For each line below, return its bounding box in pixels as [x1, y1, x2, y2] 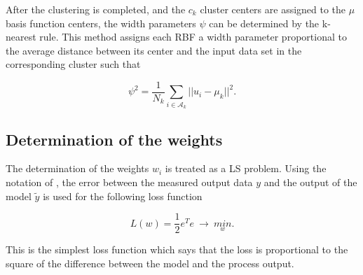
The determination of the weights [6, 161, 149, 176]
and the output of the [263, 174, 357, 189]
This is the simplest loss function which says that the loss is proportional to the [6, 242, 348, 257]
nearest [6, 29, 36, 44]
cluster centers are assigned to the [200, 2, 346, 16]
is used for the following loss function [43, 188, 203, 203]
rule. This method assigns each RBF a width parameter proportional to [39, 29, 347, 44]
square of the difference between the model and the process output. [6, 255, 294, 270]
